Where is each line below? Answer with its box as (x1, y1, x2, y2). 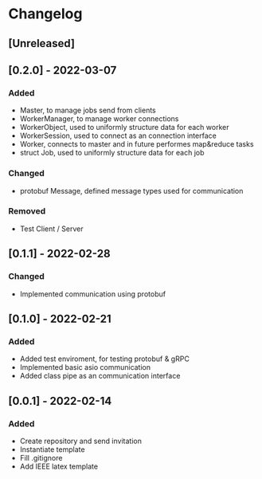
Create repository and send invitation (19, 436, 142, 446)
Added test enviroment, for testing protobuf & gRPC (19, 354, 190, 363)
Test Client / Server (19, 224, 84, 234)
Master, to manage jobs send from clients (19, 105, 157, 116)
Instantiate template (19, 444, 85, 454)
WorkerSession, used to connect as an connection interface (19, 131, 217, 140)
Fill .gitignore (19, 453, 63, 462)
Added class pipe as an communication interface (19, 371, 181, 381)
